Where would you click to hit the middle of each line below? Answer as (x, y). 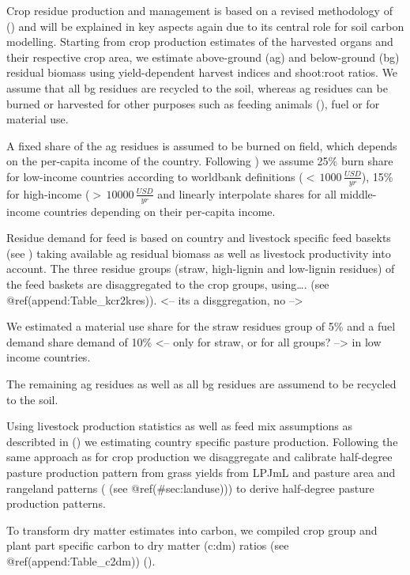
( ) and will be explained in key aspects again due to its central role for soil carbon (205, 26)
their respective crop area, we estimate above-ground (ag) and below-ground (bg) (203, 57)
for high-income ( (48, 193)
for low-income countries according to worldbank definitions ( (155, 176)
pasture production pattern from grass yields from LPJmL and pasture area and (201, 472)
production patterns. (56, 503)
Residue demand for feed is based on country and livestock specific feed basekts (199, 238)
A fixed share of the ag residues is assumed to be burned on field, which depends (202, 145)
